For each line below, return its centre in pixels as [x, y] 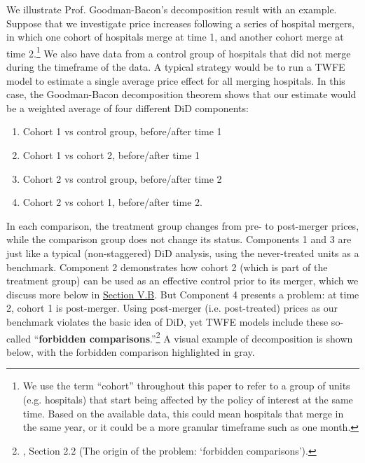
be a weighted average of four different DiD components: [128, 108]
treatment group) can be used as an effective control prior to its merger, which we [182, 281]
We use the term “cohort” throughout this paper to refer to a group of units [186, 386]
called [19, 338]
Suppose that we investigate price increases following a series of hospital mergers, [180, 23]
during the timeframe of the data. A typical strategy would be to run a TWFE [176, 67]
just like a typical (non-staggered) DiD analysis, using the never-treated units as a [183, 253]
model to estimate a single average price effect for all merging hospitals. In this [176, 80]
